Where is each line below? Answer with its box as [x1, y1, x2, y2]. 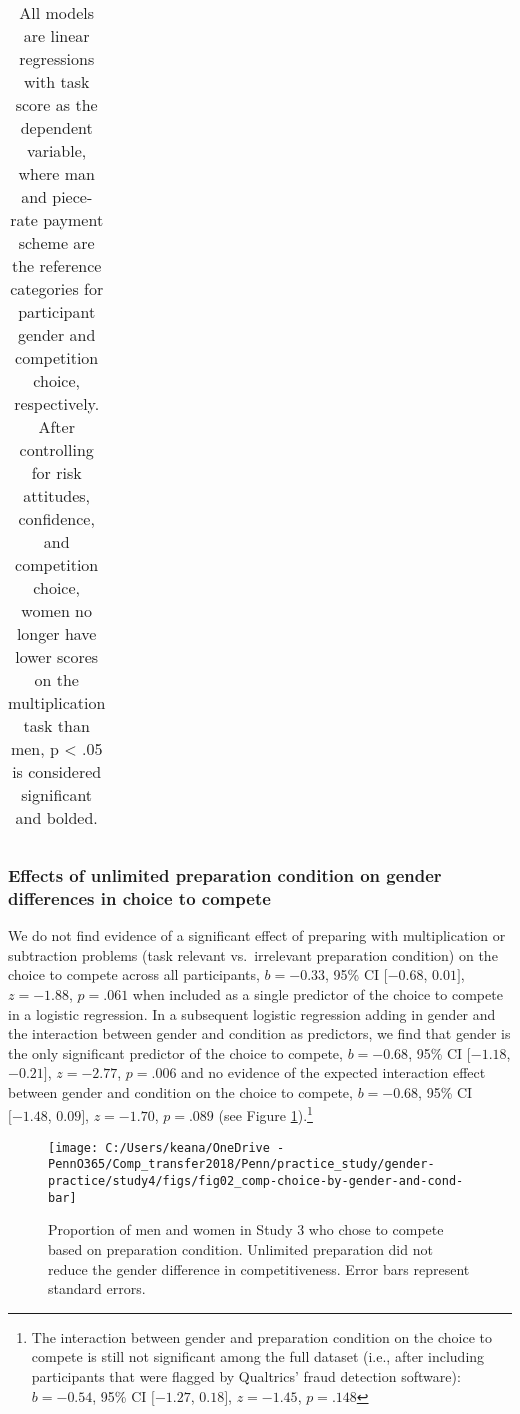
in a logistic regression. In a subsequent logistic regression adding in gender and [8, 1003, 496, 1024]
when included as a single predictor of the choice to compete [132, 983, 503, 1004]
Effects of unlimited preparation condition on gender [8, 862, 442, 887]
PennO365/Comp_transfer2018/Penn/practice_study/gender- [48, 1157, 435, 1172]
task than [23, 714, 90, 737]
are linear [23, 24, 90, 47]
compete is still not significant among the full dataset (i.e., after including [31, 1346, 485, 1367]
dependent [20, 116, 93, 139]
